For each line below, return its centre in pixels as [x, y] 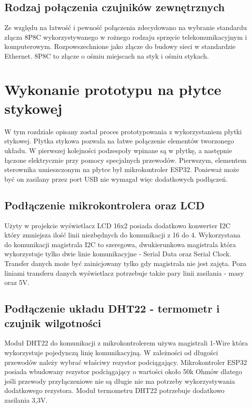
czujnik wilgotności [53, 322]
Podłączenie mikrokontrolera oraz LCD [105, 205]
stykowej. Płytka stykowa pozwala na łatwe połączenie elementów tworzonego [119, 141]
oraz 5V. [17, 282]
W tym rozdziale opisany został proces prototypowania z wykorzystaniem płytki [123, 131]
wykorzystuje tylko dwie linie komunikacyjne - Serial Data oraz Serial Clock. [118, 254]
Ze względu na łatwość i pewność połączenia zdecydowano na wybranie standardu [126, 27]
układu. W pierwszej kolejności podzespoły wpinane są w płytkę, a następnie [118, 150]
